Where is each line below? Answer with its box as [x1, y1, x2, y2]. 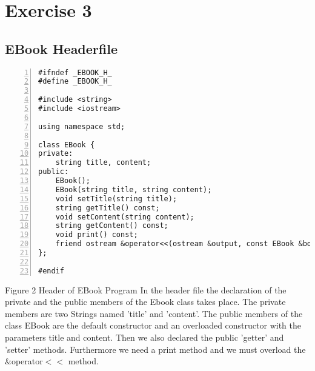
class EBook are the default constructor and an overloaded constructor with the [5, 319, 301, 332]
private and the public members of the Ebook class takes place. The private [5, 295, 286, 308]
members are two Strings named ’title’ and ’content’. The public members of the [5, 307, 303, 319]
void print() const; [55, 230, 138, 239]
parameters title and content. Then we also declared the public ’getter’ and [5, 331, 284, 344]
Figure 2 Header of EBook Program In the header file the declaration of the [5, 283, 287, 296]
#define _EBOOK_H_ [38, 77, 112, 86]
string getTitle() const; [55, 203, 160, 212]
